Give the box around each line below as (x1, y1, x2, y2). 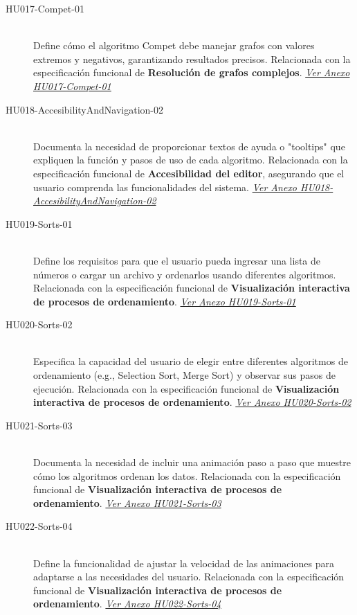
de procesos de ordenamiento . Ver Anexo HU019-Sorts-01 (33, 294, 296, 308)
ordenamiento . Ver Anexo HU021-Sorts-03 (33, 495, 221, 510)
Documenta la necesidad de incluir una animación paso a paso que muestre (33, 455, 351, 470)
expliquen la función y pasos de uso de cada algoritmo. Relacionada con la (33, 152, 348, 167)
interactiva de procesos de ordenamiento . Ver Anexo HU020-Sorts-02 (33, 395, 351, 409)
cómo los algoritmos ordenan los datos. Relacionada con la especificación (33, 468, 341, 483)
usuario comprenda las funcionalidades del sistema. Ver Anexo (33, 179, 297, 194)
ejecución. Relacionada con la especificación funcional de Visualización (33, 381, 340, 395)
